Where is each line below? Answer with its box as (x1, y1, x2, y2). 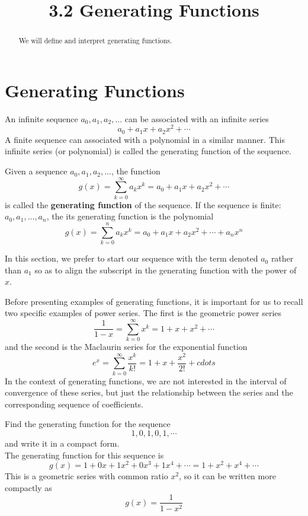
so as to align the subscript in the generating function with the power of (34, 263, 297, 276)
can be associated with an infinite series (124, 112, 269, 125)
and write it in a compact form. (5, 437, 120, 450)
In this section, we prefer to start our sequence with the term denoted (5, 252, 258, 265)
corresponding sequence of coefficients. (5, 397, 144, 410)
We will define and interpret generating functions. (18, 36, 172, 46)
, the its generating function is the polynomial (46, 210, 214, 222)
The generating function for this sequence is (5, 448, 164, 461)
